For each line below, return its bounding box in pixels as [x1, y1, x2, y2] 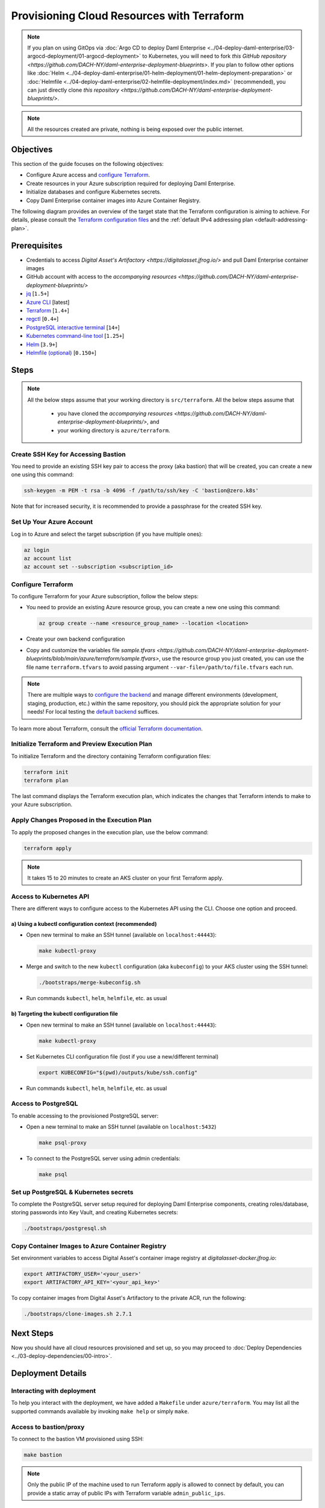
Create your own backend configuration [26, 635, 126, 642]
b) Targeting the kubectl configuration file [11, 1010, 119, 1018]
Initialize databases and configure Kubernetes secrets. [26, 188, 162, 195]
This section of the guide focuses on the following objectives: [11, 160, 164, 167]
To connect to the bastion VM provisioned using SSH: [11, 1435, 144, 1442]
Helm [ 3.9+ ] [26, 341, 58, 348]
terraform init [23, 768, 69, 775]
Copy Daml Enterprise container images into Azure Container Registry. [26, 197, 201, 204]
